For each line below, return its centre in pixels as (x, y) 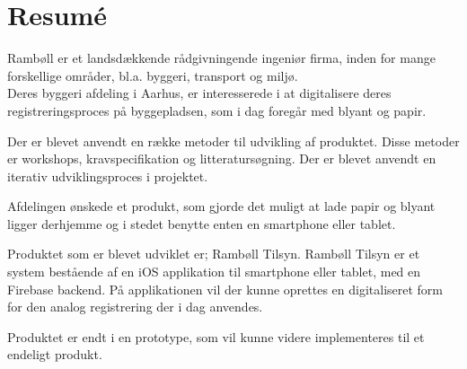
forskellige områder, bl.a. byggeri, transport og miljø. (153, 75)
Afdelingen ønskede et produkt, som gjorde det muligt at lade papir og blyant (221, 206)
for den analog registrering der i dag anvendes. (135, 307)
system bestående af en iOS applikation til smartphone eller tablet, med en (214, 272)
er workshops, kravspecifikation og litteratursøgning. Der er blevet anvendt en (222, 158)
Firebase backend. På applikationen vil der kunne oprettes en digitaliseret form (225, 289)
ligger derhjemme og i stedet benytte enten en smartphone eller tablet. (202, 223)
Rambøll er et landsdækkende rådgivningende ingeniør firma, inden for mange (221, 58)
